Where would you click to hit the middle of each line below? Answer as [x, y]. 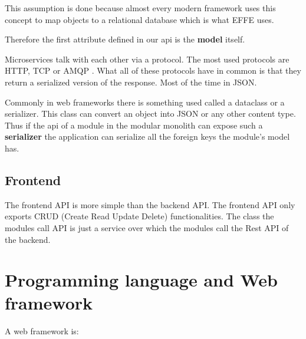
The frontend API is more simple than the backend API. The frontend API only [150, 204]
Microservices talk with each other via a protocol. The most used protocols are [147, 59]
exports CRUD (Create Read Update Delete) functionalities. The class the [139, 216]
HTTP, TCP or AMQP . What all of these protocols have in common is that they [153, 70]
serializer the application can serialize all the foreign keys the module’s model [147, 136]
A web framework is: [42, 331]
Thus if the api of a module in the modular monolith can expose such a [134, 125]
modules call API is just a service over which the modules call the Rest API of [147, 227]
